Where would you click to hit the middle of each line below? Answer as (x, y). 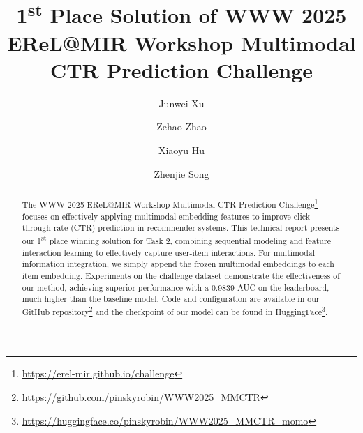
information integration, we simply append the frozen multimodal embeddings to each (178, 264)
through (36, 228)
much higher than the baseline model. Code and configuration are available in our (171, 299)
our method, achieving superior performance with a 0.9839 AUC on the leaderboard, (176, 287)
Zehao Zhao (181, 127)
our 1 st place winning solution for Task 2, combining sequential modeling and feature (176, 239)
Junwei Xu (181, 103)
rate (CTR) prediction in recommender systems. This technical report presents (197, 228)
